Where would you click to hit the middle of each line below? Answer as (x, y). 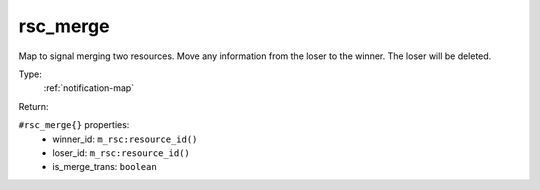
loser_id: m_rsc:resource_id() (121, 152)
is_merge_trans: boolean (104, 167)
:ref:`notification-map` (89, 88)
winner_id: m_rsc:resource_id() (125, 139)
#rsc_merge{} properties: (74, 125)
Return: (33, 106)
